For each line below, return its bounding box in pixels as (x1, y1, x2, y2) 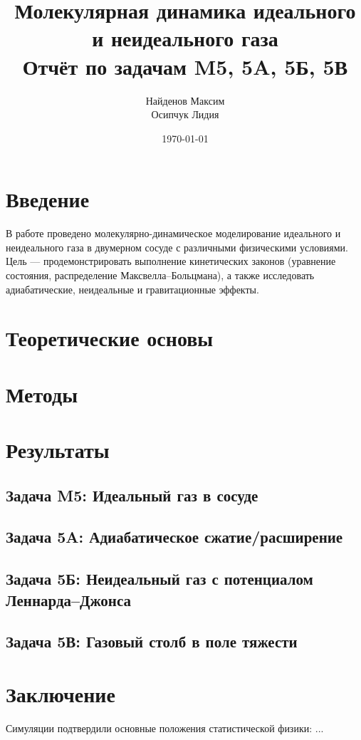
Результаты (6, 435, 110, 464)
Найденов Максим (145, 93, 225, 108)
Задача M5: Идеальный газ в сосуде (6, 484, 258, 506)
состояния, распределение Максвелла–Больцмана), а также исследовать (6, 268, 315, 282)
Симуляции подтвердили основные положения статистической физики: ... (6, 720, 324, 735)
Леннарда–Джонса (6, 588, 131, 610)
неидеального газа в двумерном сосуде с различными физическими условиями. (6, 239, 348, 254)
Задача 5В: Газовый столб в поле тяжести (6, 630, 298, 652)
